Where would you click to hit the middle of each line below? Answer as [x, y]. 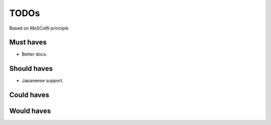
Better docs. [35, 54]
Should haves [31, 69]
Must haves [28, 42]
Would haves [30, 111]
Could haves [29, 95]
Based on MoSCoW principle [39, 28]
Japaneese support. [43, 81]
